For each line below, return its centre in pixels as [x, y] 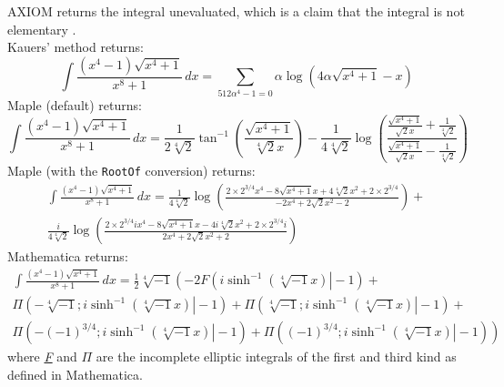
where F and [42, 356]
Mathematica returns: [68, 256]
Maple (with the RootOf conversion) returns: [131, 171]
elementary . [42, 29]
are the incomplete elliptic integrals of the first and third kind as [276, 356]
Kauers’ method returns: [76, 47]
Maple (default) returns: [75, 105]
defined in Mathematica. [75, 375]
